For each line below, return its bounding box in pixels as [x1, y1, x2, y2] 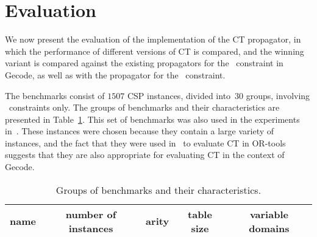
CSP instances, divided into [127, 89, 231, 101]
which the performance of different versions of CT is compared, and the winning [5, 44, 304, 57]
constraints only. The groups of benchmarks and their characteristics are [9, 101, 280, 114]
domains [249, 221, 290, 235]
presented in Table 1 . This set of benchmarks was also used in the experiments [5, 112, 300, 125]
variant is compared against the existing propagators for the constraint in [5, 57, 283, 69]
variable [249, 207, 288, 221]
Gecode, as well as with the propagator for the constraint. [5, 68, 226, 81]
